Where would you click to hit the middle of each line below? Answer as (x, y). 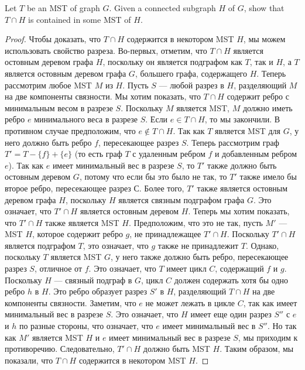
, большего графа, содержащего (191, 73)
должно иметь (268, 107)
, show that (264, 8)
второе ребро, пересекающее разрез (68, 188)
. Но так (282, 326)
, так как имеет (270, 302)
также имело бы (268, 177)
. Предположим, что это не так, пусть (196, 222)
